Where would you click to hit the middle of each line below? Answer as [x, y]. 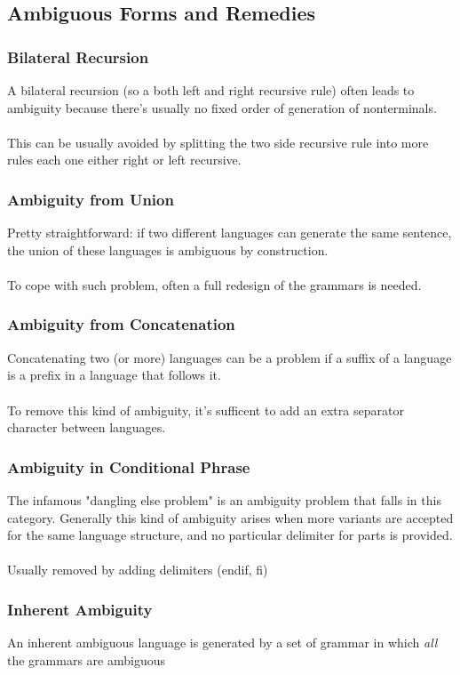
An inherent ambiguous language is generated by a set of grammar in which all [222, 643]
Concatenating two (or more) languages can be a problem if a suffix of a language [230, 357]
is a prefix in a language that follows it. [114, 375]
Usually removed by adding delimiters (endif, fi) [138, 570]
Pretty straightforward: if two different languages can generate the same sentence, [230, 233]
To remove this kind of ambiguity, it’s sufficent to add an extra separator [206, 410]
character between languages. [87, 427]
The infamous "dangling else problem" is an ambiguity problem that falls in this [224, 499]
